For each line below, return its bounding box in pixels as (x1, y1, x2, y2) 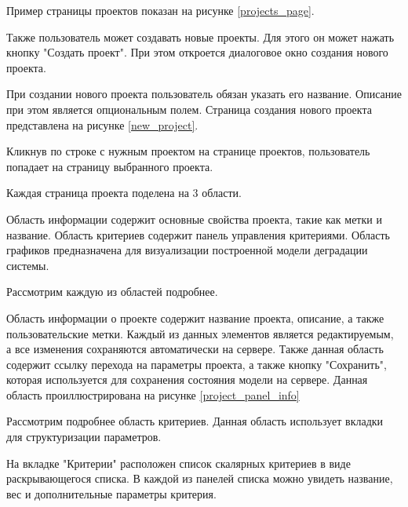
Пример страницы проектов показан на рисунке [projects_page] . (6, 2, 315, 18)
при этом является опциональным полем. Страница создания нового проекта (6, 100, 372, 117)
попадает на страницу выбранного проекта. (6, 158, 213, 174)
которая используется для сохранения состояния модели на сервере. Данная (6, 371, 368, 388)
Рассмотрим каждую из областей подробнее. (6, 283, 218, 300)
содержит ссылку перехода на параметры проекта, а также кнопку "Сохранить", (6, 356, 387, 372)
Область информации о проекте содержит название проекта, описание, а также (6, 309, 384, 326)
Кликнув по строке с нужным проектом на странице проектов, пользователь (6, 143, 370, 159)
